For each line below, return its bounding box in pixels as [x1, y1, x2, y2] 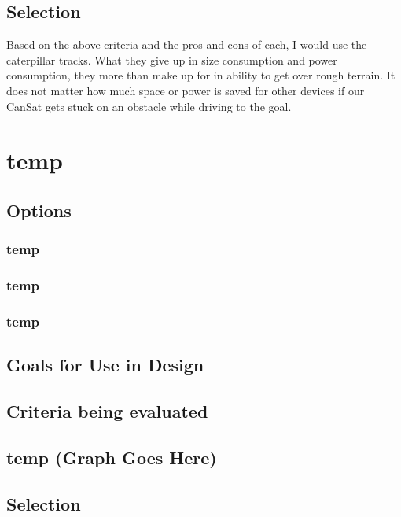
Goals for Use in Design [6, 353, 204, 377]
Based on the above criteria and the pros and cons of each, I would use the [6, 36, 367, 53]
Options [6, 198, 72, 222]
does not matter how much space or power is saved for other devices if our [6, 82, 365, 98]
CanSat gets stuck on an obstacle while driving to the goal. [6, 98, 292, 114]
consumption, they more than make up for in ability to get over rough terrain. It [6, 67, 395, 83]
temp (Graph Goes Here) [6, 445, 217, 469]
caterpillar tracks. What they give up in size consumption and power [6, 51, 337, 68]
